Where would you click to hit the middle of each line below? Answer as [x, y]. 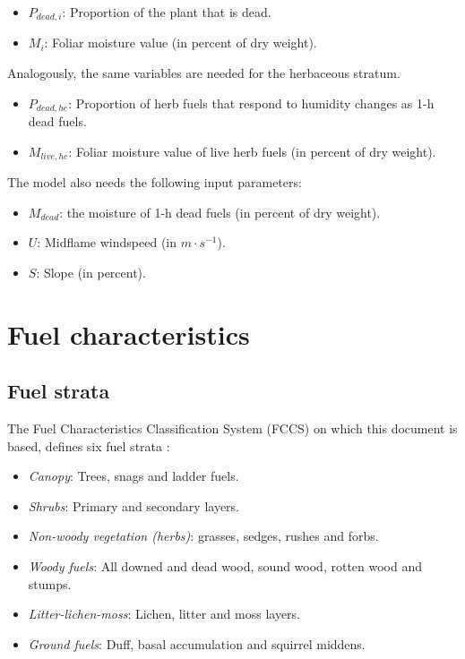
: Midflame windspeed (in [107, 242]
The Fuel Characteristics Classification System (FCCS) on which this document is [232, 428]
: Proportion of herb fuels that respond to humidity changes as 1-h [251, 103]
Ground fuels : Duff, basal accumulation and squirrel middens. [197, 643]
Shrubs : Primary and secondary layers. [133, 505]
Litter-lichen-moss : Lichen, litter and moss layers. [164, 614]
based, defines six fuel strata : [89, 445]
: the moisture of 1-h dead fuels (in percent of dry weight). [220, 212]
